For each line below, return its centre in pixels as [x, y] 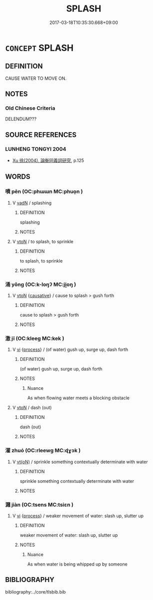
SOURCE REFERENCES [41, 135]
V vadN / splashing [32, 203]
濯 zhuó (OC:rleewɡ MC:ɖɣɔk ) [43, 451]
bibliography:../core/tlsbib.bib [36, 592]
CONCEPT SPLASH [39, 48]
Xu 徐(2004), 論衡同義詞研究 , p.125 [48, 161]
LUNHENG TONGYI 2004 [36, 149]
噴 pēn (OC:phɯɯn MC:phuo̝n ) [44, 192]
